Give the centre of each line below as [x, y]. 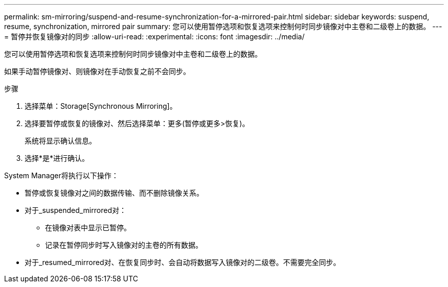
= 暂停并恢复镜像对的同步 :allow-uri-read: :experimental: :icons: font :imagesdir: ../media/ [154, 37]
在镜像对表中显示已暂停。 [88, 228]
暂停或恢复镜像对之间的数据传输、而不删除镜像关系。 [114, 193]
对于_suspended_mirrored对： [75, 210]
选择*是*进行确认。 [57, 158]
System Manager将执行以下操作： [61, 175]
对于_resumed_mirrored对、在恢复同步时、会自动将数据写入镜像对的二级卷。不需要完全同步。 [183, 262]
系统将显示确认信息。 [60, 141]
